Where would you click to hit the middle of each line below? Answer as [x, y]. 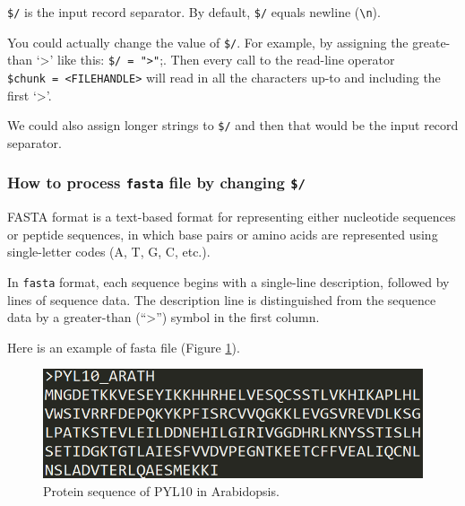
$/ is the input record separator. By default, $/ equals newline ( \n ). [194, 12]
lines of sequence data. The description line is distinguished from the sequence [222, 299]
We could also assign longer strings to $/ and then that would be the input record [233, 125]
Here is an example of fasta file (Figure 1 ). [124, 347]
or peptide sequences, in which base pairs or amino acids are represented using [223, 234]
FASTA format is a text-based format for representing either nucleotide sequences [232, 217]
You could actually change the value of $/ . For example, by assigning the [208, 42]
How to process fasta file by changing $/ [156, 183]
